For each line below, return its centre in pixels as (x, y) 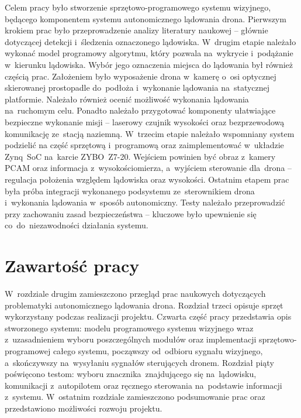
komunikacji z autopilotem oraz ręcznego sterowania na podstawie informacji (143, 385)
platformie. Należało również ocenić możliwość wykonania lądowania (127, 99)
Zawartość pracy (72, 265)
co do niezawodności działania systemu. (77, 225)
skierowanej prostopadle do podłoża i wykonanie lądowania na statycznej (137, 88)
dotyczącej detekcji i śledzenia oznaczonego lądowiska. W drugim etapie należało (150, 41)
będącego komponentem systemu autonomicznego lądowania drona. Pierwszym (146, 18)
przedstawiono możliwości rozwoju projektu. (84, 408)
